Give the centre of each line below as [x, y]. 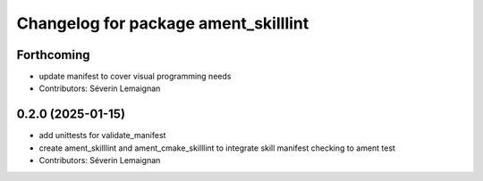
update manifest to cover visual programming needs [135, 77]
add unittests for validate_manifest [102, 136]
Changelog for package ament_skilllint [163, 23]
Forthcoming [53, 55]
